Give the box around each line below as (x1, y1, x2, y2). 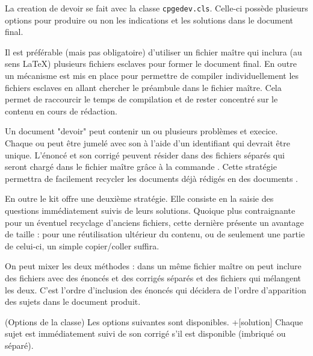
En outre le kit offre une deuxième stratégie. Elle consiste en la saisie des (5, 192, 274, 205)
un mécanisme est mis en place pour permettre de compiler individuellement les (5, 69, 299, 82)
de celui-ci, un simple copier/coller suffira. (5, 239, 160, 252)
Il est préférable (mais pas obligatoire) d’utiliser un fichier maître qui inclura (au (5, 45, 302, 58)
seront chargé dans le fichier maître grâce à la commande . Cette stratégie (5, 160, 277, 173)
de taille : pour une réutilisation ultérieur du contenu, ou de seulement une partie (5, 228, 305, 240)
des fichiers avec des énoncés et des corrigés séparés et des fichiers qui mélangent (5, 271, 301, 284)
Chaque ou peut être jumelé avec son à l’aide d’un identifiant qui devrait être (5, 137, 290, 149)
